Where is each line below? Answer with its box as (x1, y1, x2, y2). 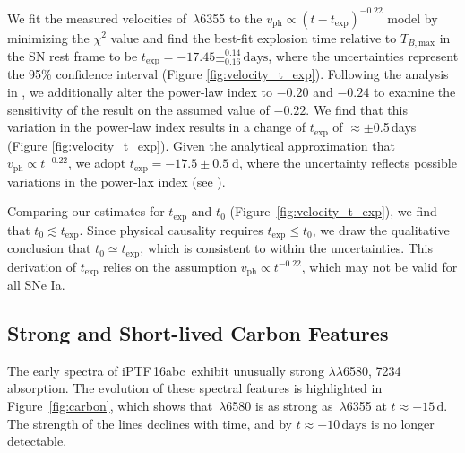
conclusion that (7, 239, 91, 257)
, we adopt (68, 153, 126, 172)
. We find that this (306, 100, 408, 118)
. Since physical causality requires (79, 220, 263, 239)
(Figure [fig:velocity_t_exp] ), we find (229, 202, 437, 221)
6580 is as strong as (226, 396, 333, 415)
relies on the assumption (103, 257, 237, 275)
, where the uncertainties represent (268, 46, 459, 65)
